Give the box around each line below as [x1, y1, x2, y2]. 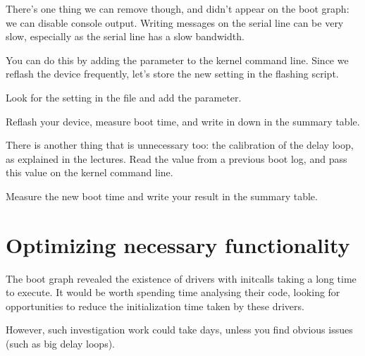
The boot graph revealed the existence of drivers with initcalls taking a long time [6, 271, 357, 286]
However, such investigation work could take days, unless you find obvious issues [6, 322, 353, 337]
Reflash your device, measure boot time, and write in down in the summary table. [6, 113, 360, 128]
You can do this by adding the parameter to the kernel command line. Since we [6, 52, 349, 67]
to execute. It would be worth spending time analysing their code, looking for [6, 285, 340, 300]
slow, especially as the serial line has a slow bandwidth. [6, 29, 245, 44]
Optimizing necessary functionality [6, 230, 350, 259]
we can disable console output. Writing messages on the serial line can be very [6, 15, 344, 30]
